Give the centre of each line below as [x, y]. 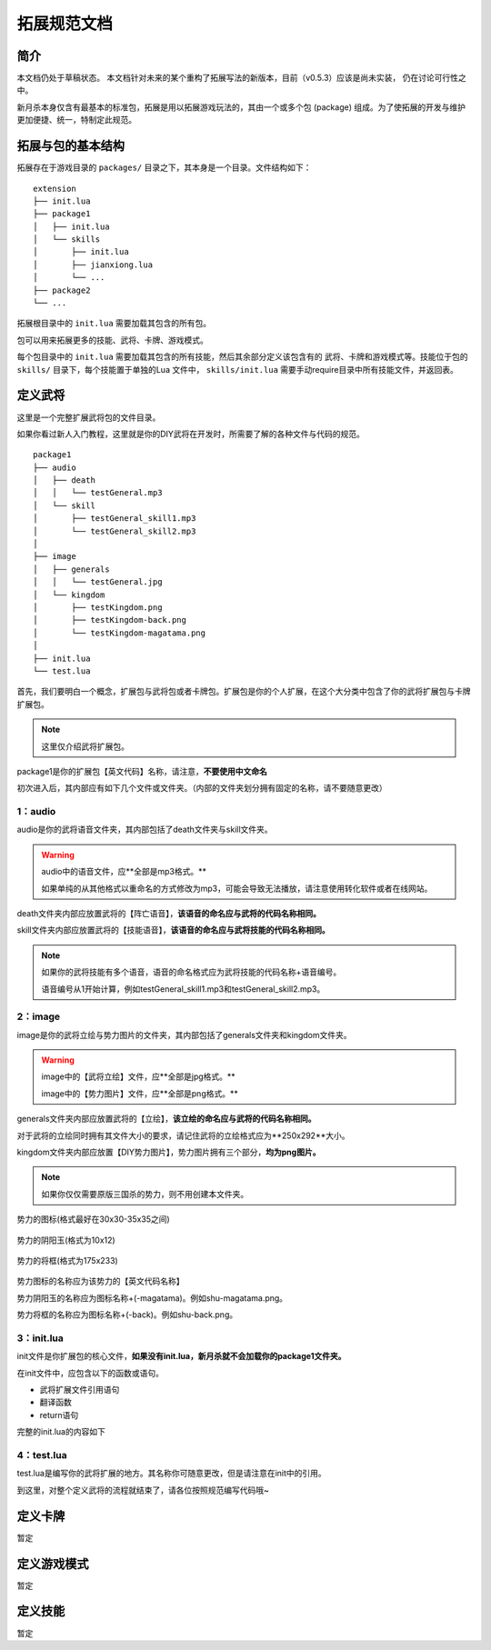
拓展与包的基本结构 [70, 146]
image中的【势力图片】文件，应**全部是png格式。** [140, 1093]
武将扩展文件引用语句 [80, 1390]
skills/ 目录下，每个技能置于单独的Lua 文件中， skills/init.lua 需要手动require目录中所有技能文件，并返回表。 [237, 369]
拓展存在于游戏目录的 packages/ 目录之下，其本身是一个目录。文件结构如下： [164, 167]
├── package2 [62, 290]
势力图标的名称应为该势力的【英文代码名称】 [100, 1281]
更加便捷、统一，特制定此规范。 [76, 120]
